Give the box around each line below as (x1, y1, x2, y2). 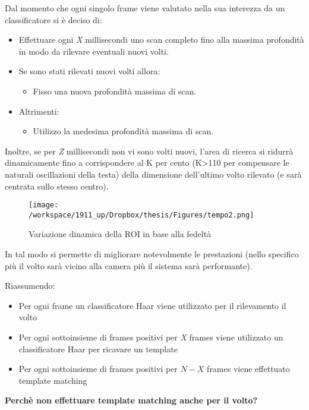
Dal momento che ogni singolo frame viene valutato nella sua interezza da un (5, 2, 285, 14)
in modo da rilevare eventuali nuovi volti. (18, 45, 169, 57)
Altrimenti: (18, 105, 59, 117)
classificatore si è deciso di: (5, 13, 102, 26)
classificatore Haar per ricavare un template (18, 342, 178, 355)
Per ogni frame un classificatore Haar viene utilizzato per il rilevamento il (18, 299, 286, 311)
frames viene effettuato (207, 362, 290, 375)
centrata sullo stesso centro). (5, 179, 109, 192)
